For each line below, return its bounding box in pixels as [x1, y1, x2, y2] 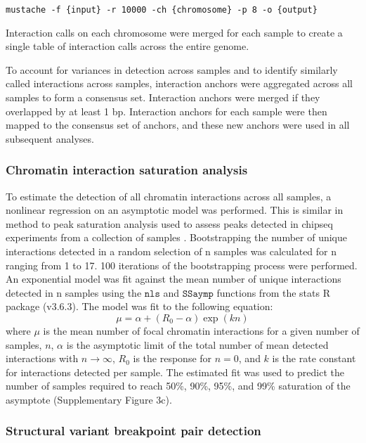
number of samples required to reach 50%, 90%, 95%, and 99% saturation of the [6, 378, 351, 393]
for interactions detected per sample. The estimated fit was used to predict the [6, 364, 344, 379]
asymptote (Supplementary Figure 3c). [6, 392, 172, 406]
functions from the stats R [216, 285, 330, 300]
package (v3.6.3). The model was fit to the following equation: [6, 299, 273, 314]
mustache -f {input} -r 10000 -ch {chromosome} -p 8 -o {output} [6, 5, 318, 15]
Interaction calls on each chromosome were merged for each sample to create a [6, 25, 343, 39]
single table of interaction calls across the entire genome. [6, 39, 249, 53]
